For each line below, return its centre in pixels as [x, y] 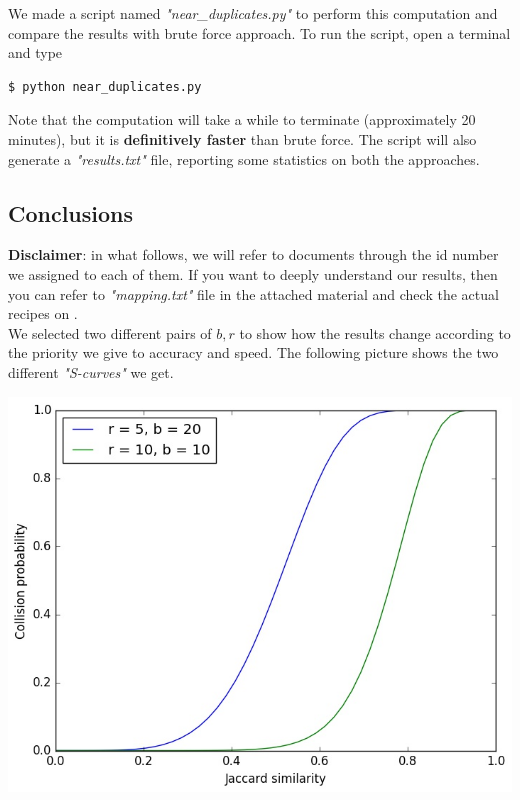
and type [35, 52]
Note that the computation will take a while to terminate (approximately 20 [242, 119]
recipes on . [43, 313]
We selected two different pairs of [110, 332]
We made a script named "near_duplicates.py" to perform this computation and [253, 13]
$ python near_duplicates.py [105, 86]
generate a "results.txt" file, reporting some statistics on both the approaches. [244, 158]
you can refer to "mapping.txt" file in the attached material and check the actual [253, 293]
